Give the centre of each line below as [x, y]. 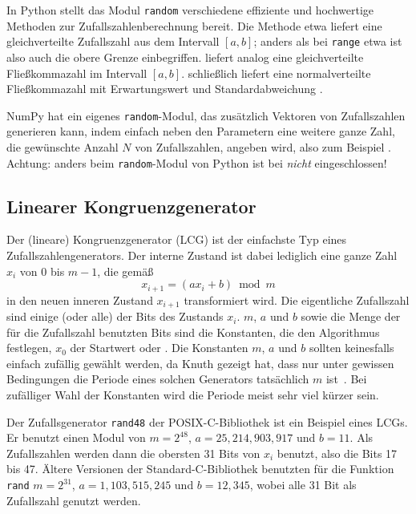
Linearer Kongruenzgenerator [131, 206]
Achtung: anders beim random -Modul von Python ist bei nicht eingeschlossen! [197, 162]
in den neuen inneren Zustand [80, 299]
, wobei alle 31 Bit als [303, 485]
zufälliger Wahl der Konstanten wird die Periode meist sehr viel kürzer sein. [193, 395]
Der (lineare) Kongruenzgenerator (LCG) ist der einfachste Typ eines [177, 239]
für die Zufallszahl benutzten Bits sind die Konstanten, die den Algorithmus [193, 332]
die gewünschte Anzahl [63, 146]
